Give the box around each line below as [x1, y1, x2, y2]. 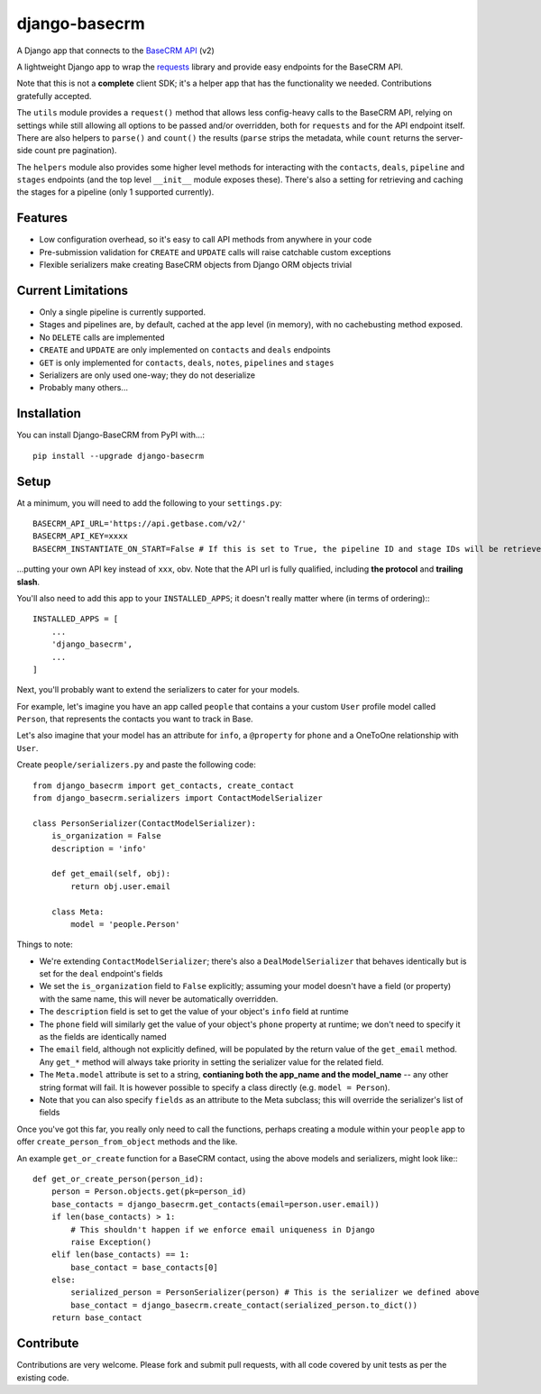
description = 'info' [50, 843, 148, 854]
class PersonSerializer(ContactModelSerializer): [32, 818, 257, 829]
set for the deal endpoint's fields [39, 968, 163, 979]
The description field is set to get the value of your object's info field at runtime [39, 1006, 349, 1017]
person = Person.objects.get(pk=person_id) [50, 1187, 247, 1197]
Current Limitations [16, 282, 129, 298]
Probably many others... [39, 382, 128, 393]
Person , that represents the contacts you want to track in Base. [16, 713, 253, 725]
